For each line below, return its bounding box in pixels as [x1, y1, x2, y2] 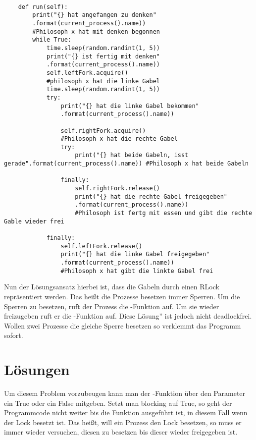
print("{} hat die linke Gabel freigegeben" [60, 251, 210, 258]
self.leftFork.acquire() [46, 69, 128, 76]
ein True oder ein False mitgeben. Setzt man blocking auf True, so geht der [4, 397, 232, 408]
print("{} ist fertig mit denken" [46, 53, 160, 60]
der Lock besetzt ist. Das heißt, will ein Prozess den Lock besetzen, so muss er [4, 417, 242, 427]
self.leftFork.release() [60, 242, 143, 250]
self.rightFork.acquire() [60, 127, 146, 134]
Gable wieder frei [4, 218, 64, 225]
